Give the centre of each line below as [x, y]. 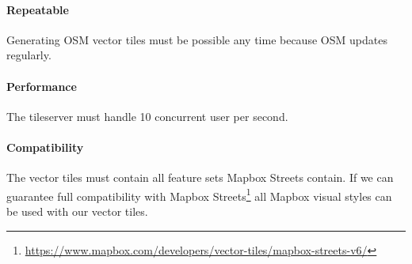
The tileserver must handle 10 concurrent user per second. [147, 116]
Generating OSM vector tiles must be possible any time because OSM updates [197, 39]
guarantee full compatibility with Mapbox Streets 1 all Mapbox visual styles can [199, 194]
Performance [42, 86]
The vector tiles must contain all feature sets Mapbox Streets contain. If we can [200, 177]
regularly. [29, 55]
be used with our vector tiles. [77, 211]
